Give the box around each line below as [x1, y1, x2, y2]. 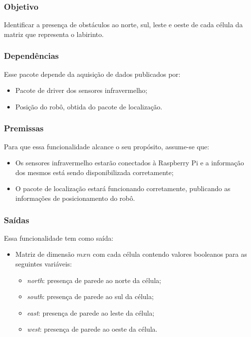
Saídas [4, 213, 29, 226]
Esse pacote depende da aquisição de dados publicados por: [4, 69, 180, 79]
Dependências [4, 50, 59, 62]
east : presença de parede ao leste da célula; [27, 307, 155, 318]
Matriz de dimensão [15, 249, 74, 259]
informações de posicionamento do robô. [15, 193, 135, 203]
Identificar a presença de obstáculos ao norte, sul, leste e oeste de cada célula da [4, 19, 243, 30]
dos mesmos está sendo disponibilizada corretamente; [15, 167, 174, 177]
